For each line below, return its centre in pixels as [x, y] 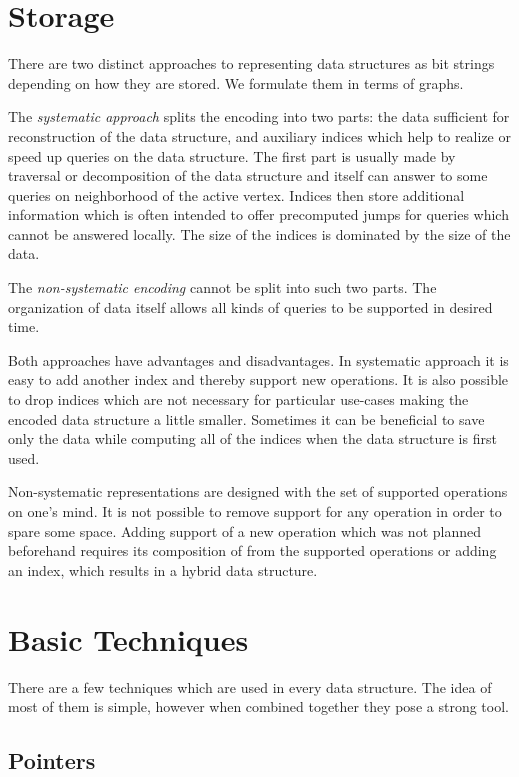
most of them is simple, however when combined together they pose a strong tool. [258, 706]
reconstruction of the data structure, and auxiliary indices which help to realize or [259, 135]
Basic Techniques [128, 638]
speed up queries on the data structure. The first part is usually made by [232, 155]
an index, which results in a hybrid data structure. [163, 569]
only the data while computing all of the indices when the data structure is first [252, 438]
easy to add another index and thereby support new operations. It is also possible [258, 379]
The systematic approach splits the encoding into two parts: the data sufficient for [259, 116]
